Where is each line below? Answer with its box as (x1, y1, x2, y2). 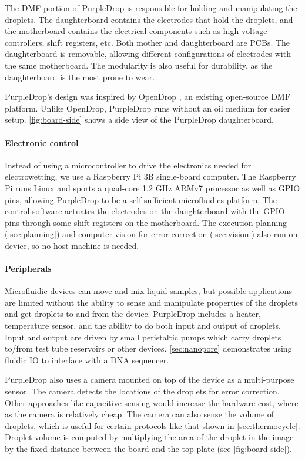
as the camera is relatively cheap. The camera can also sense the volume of (5, 408, 274, 420)
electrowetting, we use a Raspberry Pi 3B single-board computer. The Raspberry (5, 170, 296, 183)
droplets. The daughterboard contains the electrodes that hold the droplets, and (5, 13, 293, 25)
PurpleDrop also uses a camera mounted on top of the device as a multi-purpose (5, 373, 294, 386)
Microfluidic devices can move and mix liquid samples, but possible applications (5, 285, 292, 297)
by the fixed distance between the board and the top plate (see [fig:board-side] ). (5, 443, 292, 454)
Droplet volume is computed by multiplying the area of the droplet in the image (5, 431, 294, 443)
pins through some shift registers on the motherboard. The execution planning (5, 216, 287, 228)
